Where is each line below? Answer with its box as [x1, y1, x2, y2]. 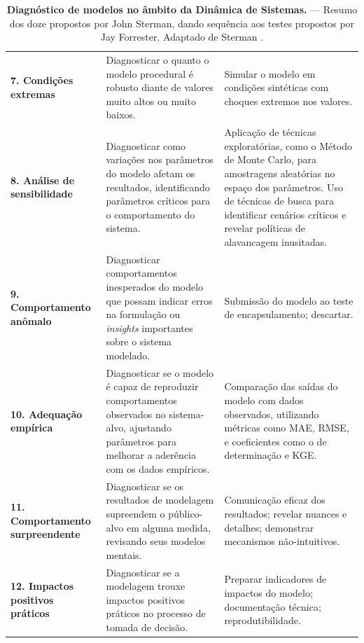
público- [168, 506, 203, 521]
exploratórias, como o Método [224, 138, 352, 153]
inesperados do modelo [106, 279, 204, 294]
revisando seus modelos [106, 534, 206, 548]
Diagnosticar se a [106, 565, 180, 579]
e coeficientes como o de [224, 434, 327, 448]
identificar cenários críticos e [224, 207, 346, 221]
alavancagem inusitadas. [224, 235, 328, 249]
